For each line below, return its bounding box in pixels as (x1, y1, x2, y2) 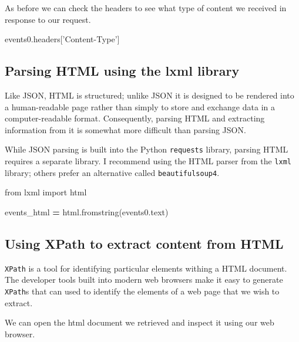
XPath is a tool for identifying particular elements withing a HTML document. (5, 262, 287, 274)
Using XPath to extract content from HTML (5, 234, 284, 252)
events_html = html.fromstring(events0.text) (5, 205, 169, 218)
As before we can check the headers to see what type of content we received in (5, 2, 287, 13)
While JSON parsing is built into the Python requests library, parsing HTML (5, 143, 288, 155)
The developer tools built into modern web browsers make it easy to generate (5, 273, 283, 286)
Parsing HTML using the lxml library (5, 62, 240, 80)
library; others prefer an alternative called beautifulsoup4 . (5, 166, 220, 178)
